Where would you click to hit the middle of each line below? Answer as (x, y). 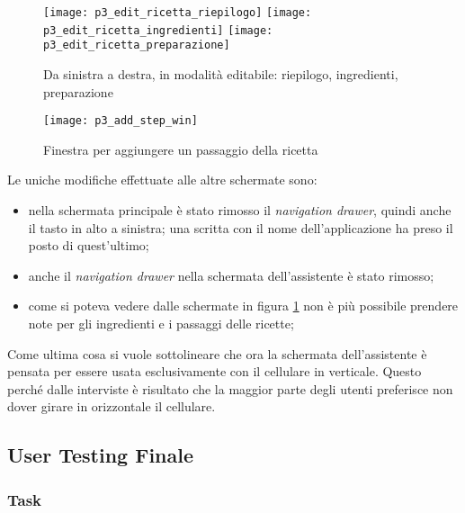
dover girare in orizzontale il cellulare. (112, 406)
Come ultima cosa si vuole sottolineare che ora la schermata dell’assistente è (217, 353)
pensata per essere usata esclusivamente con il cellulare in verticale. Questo (215, 371)
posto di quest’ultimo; (89, 245)
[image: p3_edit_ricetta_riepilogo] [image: (178, 13)
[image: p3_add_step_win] (121, 121)
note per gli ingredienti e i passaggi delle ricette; (161, 323)
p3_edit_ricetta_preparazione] (137, 45)
